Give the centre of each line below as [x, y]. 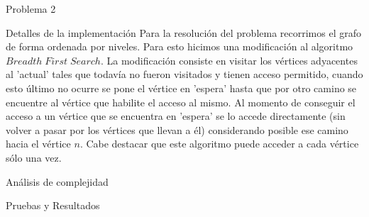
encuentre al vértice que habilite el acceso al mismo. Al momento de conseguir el [181, 102]
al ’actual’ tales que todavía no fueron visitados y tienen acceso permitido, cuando [184, 74]
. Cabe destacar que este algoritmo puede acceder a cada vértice [219, 144]
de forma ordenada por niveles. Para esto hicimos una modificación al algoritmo [180, 46]
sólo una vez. [34, 157]
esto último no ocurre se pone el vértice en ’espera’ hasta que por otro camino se [181, 88]
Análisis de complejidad [57, 181]
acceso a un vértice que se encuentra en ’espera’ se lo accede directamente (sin [176, 116]
